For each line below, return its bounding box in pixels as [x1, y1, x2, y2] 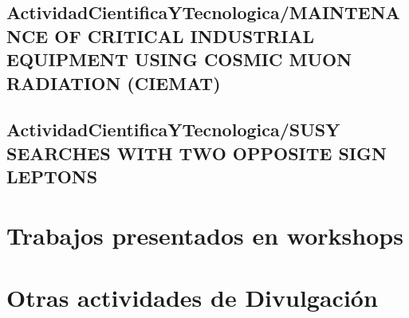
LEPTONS [6, 164, 98, 189]
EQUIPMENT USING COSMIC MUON [6, 47, 352, 72]
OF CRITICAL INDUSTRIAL [54, 23, 315, 48]
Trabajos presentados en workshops [6, 218, 403, 251]
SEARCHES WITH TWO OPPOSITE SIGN [6, 140, 387, 165]
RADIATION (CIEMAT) [6, 70, 221, 95]
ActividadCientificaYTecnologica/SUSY [6, 117, 340, 142]
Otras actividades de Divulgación [6, 281, 378, 314]
